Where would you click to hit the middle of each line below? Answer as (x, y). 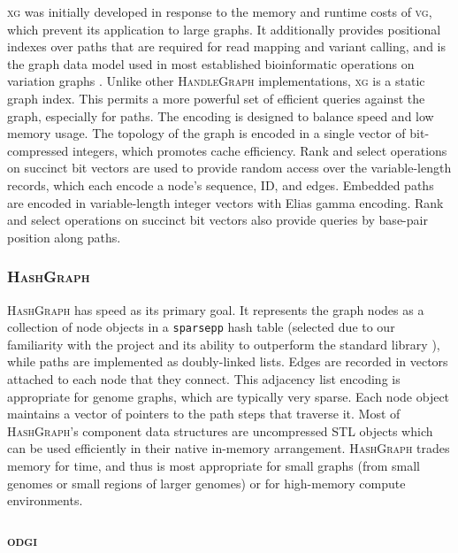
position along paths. (64, 237)
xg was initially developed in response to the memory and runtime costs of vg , (220, 12)
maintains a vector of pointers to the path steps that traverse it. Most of (204, 414)
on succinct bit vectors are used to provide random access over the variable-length (229, 168)
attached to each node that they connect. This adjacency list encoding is (204, 378)
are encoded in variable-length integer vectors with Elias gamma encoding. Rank (225, 202)
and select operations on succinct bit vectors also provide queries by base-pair (218, 220)
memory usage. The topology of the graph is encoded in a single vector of (206, 133)
